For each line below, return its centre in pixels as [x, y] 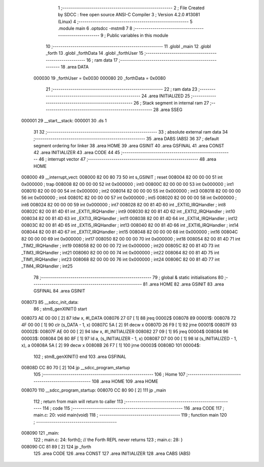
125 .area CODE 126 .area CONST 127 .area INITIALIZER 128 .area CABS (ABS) [112, 454]
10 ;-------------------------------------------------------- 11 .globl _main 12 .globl [128, 46]
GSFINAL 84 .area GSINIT [59, 291]
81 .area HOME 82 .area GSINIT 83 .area [184, 284]
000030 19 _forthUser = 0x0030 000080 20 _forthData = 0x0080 [100, 78]
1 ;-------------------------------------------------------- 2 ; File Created [131, 8]
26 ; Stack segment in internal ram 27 [171, 103]
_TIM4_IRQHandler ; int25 [47, 266]
